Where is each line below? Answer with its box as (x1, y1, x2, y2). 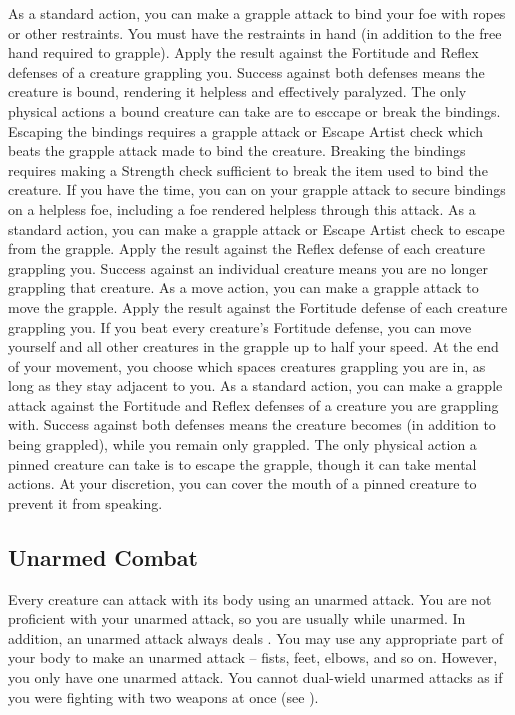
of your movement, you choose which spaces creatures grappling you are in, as (8, 355, 486, 376)
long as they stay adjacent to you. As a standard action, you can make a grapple (8, 375, 503, 396)
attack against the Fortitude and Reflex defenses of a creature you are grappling (8, 394, 499, 415)
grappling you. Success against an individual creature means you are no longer (8, 257, 489, 278)
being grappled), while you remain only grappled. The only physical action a (8, 434, 477, 455)
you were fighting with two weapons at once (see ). (8, 686, 319, 707)
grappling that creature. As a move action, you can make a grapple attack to (8, 277, 479, 298)
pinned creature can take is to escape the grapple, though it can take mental (8, 453, 477, 474)
